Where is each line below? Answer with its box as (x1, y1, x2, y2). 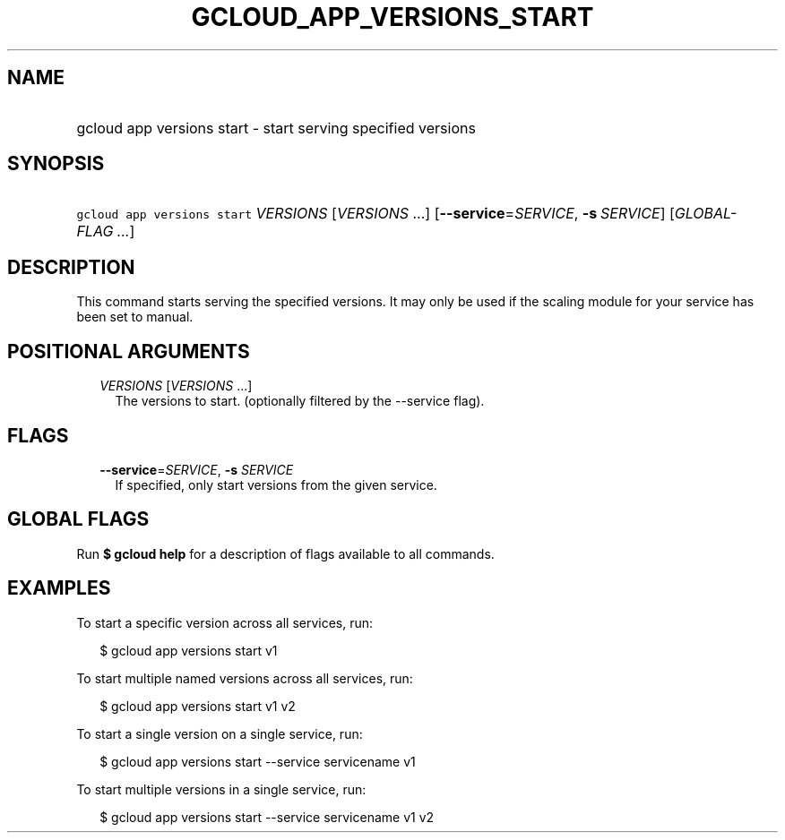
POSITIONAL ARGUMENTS (7, 339, 250, 363)
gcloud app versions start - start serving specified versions (76, 118, 476, 137)
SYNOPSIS (7, 152, 105, 176)
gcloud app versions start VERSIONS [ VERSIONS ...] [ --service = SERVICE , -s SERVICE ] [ (76, 204, 675, 223)
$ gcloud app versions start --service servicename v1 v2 (99, 809, 435, 825)
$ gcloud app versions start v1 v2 (99, 698, 296, 714)
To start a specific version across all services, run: (76, 614, 374, 630)
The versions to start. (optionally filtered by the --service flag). (115, 393, 485, 409)
